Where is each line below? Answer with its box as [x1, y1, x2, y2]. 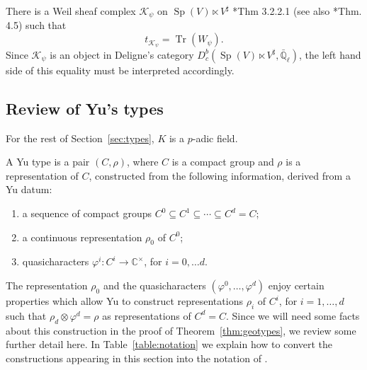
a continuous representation [22, 229, 142, 244]
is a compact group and [171, 154, 274, 169]
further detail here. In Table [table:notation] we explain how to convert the [6, 337, 333, 352]
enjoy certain [268, 278, 324, 293]
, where [126, 154, 159, 169]
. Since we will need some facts [226, 308, 360, 323]
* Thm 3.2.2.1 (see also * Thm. [232, 4, 362, 18]
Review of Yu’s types [6, 97, 164, 119]
